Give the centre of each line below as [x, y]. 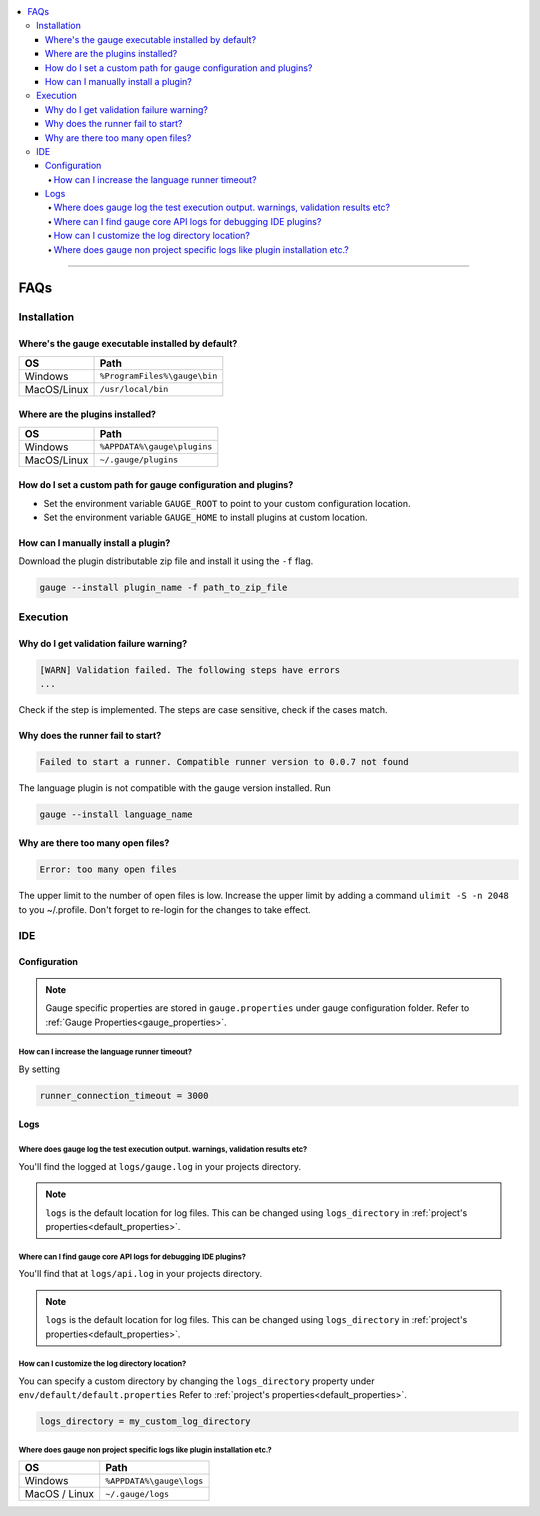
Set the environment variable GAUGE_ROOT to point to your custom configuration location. [227, 503]
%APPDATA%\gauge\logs [154, 1480]
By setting [39, 1069]
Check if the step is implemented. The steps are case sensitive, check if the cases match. [203, 709]
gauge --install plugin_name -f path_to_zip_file [163, 588]
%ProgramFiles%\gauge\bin [158, 376]
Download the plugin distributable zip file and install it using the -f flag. [166, 561]
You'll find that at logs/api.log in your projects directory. [140, 1274]
